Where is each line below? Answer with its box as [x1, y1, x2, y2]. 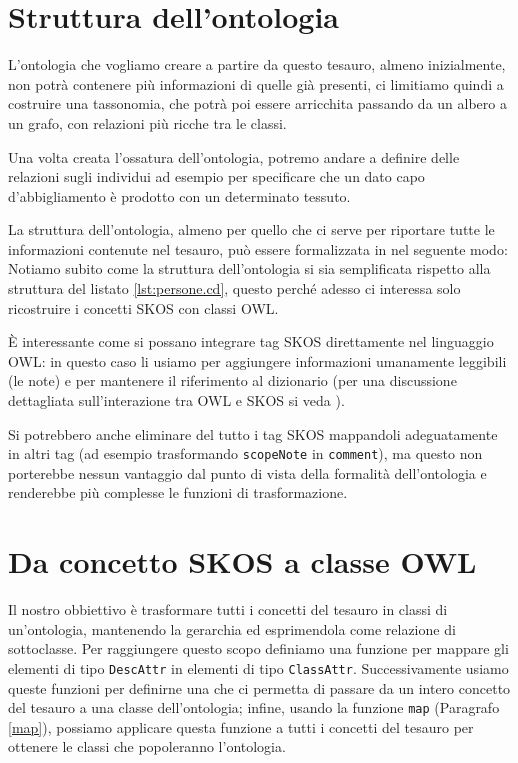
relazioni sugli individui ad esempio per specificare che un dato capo [8, 166, 425, 187]
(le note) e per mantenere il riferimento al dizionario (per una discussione [8, 370, 457, 391]
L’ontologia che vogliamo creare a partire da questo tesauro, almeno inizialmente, [8, 54, 506, 75]
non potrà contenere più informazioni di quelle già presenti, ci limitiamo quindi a [8, 73, 504, 94]
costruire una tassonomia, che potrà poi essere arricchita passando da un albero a [8, 93, 507, 114]
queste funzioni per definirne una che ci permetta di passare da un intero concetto [8, 677, 511, 698]
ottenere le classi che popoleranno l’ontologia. [8, 736, 286, 757]
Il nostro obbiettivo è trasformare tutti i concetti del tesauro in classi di [8, 599, 448, 620]
